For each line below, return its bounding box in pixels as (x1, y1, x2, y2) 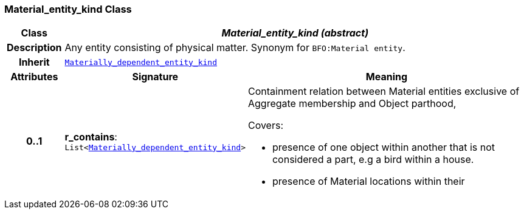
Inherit (18, 56, 50, 69)
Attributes (10, 71, 58, 83)
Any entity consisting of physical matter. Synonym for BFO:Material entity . (64, 41, 405, 54)
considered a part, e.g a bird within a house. (272, 153, 474, 166)
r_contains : (64, 130, 117, 143)
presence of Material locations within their (272, 175, 465, 188)
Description (7, 41, 62, 54)
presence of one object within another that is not (272, 141, 495, 154)
